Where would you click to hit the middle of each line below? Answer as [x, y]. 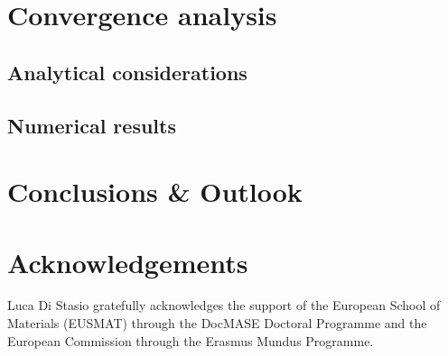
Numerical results [92, 125]
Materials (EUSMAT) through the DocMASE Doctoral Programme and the [217, 323]
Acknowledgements [128, 262]
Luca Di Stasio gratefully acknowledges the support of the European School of [224, 305]
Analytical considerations [127, 72]
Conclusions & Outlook [155, 192]
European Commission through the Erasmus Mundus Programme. [191, 340]
